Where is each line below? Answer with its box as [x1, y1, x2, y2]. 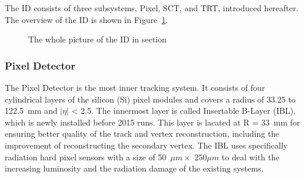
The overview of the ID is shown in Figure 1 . [5, 13, 168, 25]
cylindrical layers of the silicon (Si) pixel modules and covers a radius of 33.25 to [5, 93, 296, 105]
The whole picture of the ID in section [28, 33, 167, 45]
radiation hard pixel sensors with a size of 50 [5, 150, 167, 163]
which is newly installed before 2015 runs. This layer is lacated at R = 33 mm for [5, 116, 300, 128]
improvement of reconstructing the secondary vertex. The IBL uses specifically [5, 139, 288, 151]
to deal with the [221, 150, 280, 163]
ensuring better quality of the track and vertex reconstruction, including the [5, 127, 280, 140]
